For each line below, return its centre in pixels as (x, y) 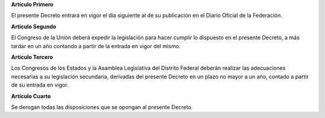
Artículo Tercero (32, 57)
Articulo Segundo (34, 26)
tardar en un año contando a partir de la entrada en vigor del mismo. (96, 46)
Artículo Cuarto (31, 96)
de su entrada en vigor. (40, 85)
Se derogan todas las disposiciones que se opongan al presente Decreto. (102, 107)
